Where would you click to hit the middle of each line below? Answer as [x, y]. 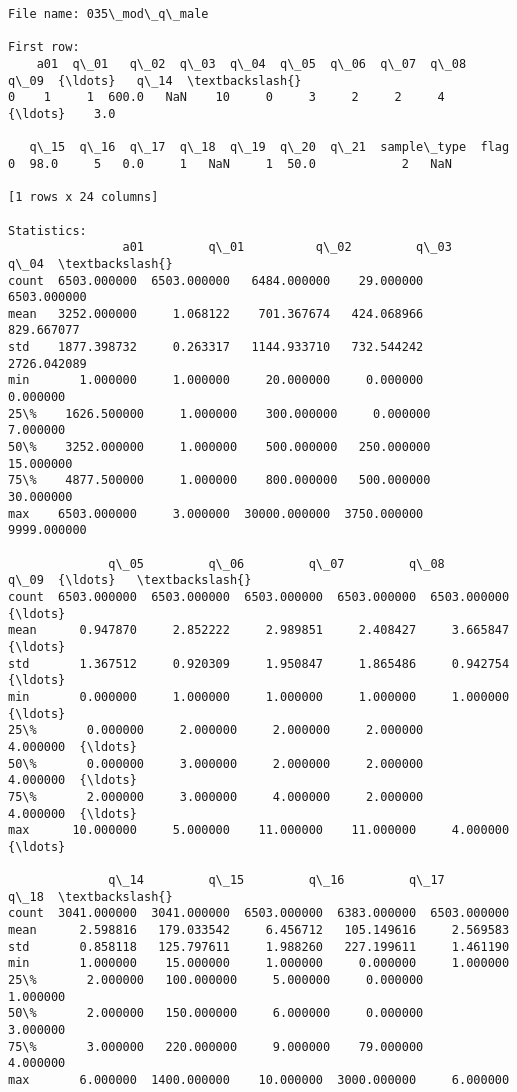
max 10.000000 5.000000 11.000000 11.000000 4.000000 [259, 830]
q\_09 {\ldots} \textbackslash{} [130, 580]
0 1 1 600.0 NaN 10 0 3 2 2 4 [226, 97]
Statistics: [47, 230]
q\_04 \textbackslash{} [90, 263]
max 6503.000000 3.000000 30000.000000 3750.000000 [216, 513]
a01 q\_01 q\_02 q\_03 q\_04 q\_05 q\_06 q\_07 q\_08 [251, 63]
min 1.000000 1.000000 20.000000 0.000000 [216, 380]
